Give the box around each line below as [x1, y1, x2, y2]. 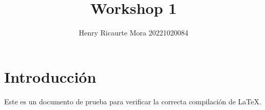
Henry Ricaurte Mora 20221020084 [79, 27, 188, 38]
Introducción [4, 66, 97, 87]
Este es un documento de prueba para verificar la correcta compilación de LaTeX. [4, 96, 261, 106]
